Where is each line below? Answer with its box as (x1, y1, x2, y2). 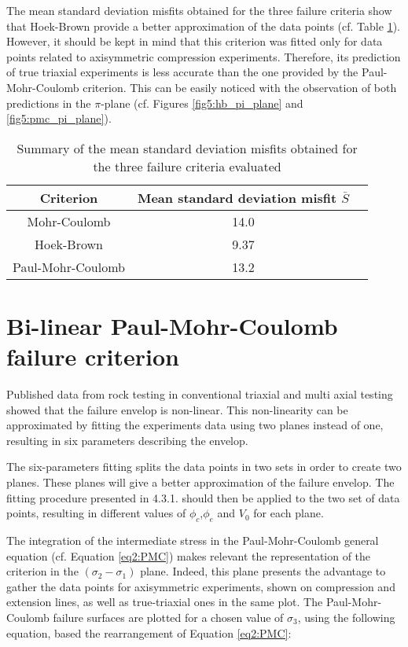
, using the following (297, 608, 395, 625)
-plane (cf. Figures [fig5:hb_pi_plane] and (101, 94, 303, 111)
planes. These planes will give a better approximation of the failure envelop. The (6, 474, 395, 491)
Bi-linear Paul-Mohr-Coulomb (6, 309, 338, 341)
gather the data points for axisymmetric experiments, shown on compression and (6, 578, 395, 594)
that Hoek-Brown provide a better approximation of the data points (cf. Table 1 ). (6, 17, 400, 34)
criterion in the (6, 563, 79, 579)
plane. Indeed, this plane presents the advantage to (140, 563, 386, 579)
